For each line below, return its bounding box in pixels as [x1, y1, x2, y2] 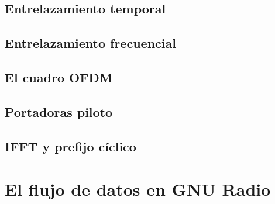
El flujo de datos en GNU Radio [5, 177, 271, 201]
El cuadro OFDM [5, 68, 113, 86]
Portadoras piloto [5, 102, 113, 120]
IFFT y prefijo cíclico [5, 137, 136, 155]
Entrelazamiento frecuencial [5, 34, 176, 52]
